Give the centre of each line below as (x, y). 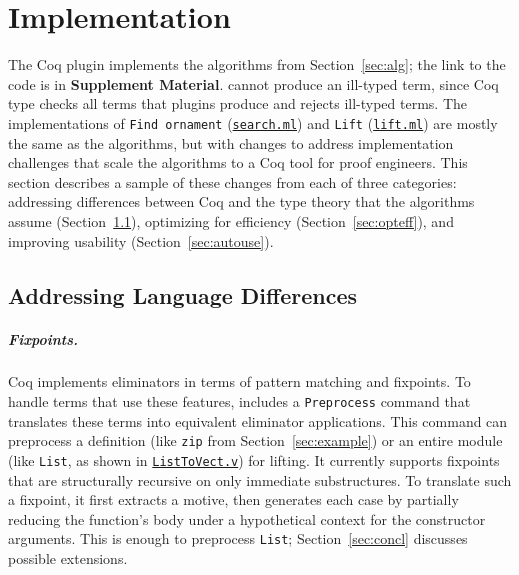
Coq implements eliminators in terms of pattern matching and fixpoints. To (239, 381)
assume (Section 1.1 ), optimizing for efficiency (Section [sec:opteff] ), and (231, 220)
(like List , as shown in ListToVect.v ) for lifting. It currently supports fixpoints (254, 459)
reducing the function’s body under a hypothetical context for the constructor (247, 518)
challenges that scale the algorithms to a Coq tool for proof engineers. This (238, 162)
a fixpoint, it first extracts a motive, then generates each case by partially (233, 499)
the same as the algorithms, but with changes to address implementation (231, 142)
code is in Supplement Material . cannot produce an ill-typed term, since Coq (253, 83)
